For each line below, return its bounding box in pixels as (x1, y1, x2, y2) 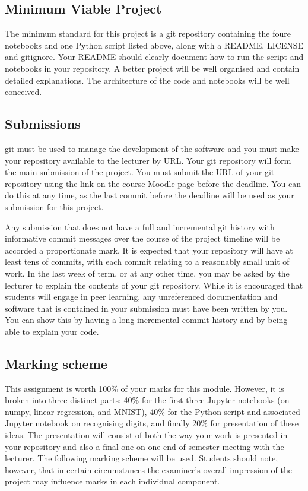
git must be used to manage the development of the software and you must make (5, 142, 299, 154)
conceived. (5, 85, 42, 98)
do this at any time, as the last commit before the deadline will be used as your (5, 189, 294, 201)
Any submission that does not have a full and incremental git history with (5, 220, 275, 233)
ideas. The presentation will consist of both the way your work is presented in (5, 429, 288, 441)
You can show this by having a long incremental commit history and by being (5, 313, 288, 326)
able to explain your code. (5, 325, 99, 337)
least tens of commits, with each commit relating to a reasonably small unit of (5, 255, 290, 268)
